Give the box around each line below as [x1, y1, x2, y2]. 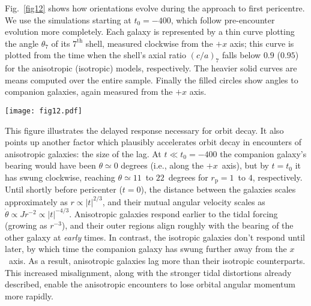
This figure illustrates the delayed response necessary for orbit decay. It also [5, 124, 284, 136]
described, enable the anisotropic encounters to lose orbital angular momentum [5, 278, 295, 290]
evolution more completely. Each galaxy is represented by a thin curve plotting [5, 25, 295, 38]
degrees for [168, 170, 208, 183]
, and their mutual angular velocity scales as [102, 195, 265, 208]
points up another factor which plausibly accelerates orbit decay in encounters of [5, 136, 302, 148]
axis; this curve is [229, 37, 294, 49]
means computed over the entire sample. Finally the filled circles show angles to [5, 73, 298, 86]
